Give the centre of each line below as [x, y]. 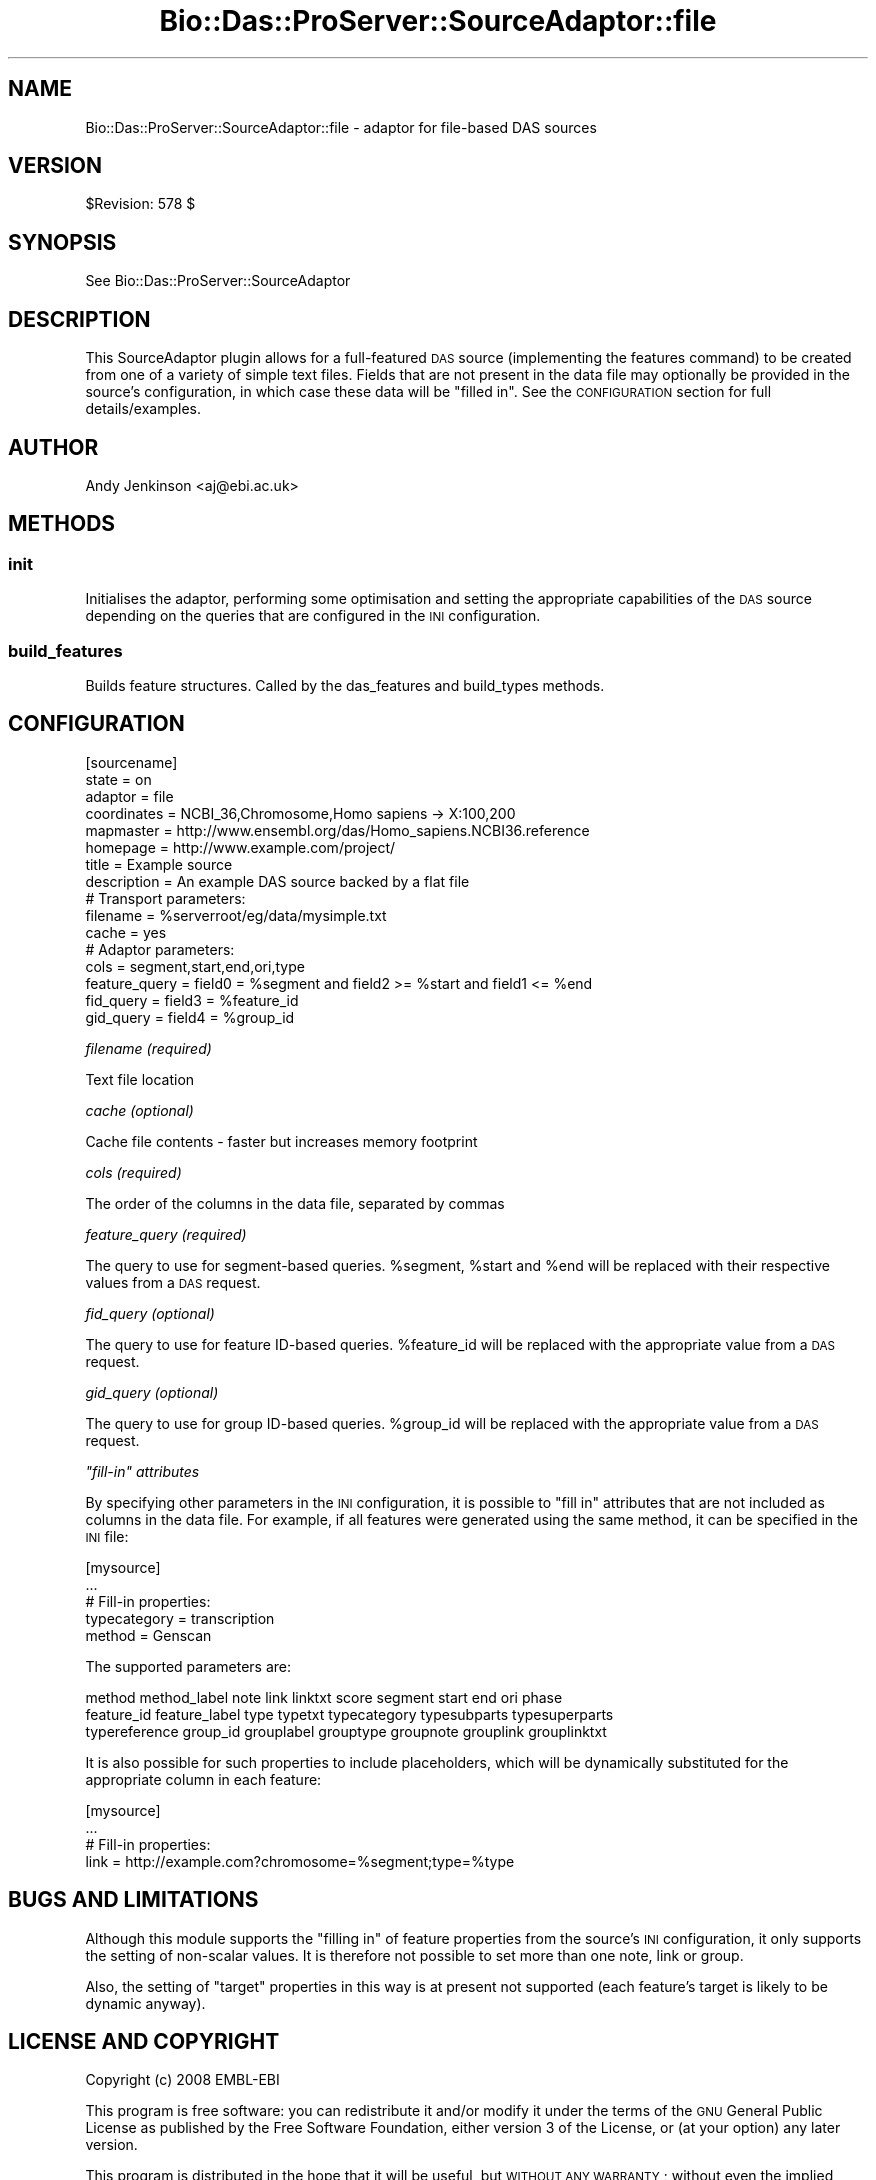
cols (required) [133, 1172]
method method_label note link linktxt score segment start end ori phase [324, 1697]
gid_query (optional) [152, 1392]
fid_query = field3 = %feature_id [192, 1000]
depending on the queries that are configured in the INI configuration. [313, 616]
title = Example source [159, 864]
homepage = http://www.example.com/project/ [240, 847]
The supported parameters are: [188, 1666]
